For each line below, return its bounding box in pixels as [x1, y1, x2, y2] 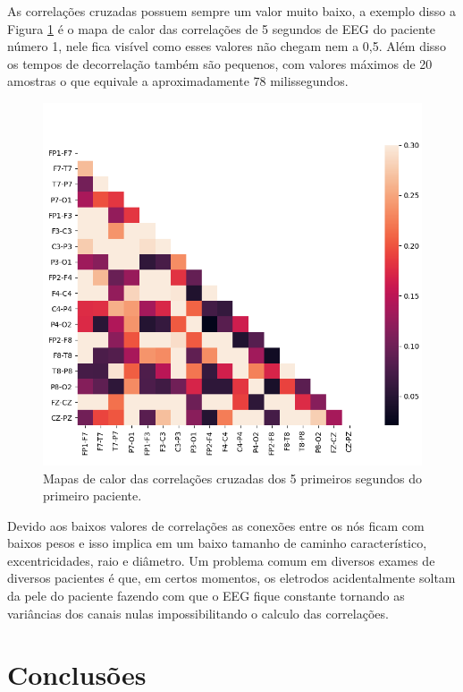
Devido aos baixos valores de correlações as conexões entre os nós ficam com [7, 516, 425, 534]
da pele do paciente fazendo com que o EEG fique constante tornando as [7, 586, 405, 605]
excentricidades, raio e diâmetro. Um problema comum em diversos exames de [7, 551, 435, 569]
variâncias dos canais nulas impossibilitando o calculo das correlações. [7, 603, 389, 622]
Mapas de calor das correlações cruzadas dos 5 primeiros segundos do [43, 468, 422, 487]
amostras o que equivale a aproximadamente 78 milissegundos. [7, 72, 349, 90]
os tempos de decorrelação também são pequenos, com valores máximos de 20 [7, 54, 433, 73]
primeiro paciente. [43, 486, 142, 505]
